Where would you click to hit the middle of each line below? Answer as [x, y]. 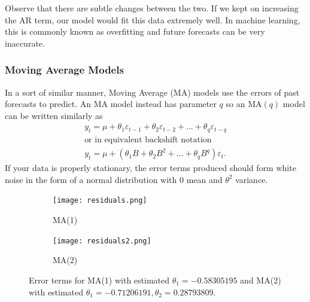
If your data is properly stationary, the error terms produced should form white [151, 168]
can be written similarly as [54, 115]
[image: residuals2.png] [102, 241]
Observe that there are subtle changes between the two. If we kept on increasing [152, 8]
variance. [252, 179]
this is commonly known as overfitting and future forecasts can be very [135, 31]
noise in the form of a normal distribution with [91, 179]
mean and [204, 179]
